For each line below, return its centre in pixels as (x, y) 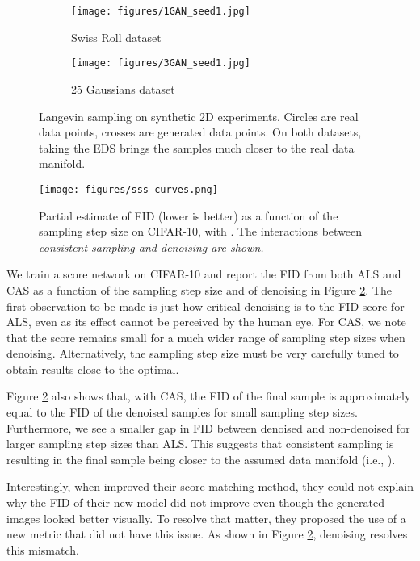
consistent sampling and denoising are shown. (151, 247)
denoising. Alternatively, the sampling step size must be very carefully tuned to (203, 353)
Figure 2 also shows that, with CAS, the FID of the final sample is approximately (209, 396)
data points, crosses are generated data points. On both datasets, (200, 132)
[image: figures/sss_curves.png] (128, 189)
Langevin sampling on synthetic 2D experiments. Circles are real (199, 116)
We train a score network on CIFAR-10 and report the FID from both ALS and (204, 274)
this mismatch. (43, 549)
